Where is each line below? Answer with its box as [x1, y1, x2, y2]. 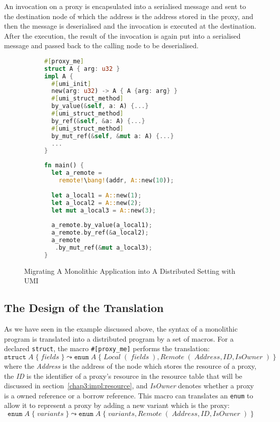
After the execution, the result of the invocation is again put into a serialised [4, 30, 241, 41]
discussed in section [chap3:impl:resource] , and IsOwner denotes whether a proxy [4, 380, 254, 391]
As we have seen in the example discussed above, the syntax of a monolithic [4, 324, 238, 334]
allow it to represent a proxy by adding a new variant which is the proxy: [4, 400, 230, 410]
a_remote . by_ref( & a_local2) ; [51, 229, 149, 237]
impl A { [44, 72, 73, 80]
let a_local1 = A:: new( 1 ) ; [51, 191, 142, 199]
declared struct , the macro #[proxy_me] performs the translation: [4, 343, 210, 354]
